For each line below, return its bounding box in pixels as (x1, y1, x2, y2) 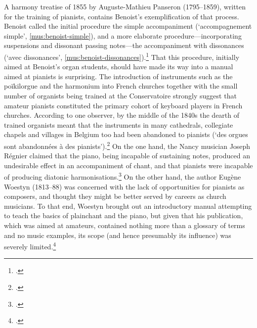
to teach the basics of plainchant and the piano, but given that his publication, (4, 210, 243, 221)
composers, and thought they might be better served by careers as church (4, 191, 226, 201)
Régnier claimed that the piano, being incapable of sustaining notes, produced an (4, 150, 250, 161)
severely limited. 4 (4, 240, 56, 251)
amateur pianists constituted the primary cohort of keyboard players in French (4, 100, 243, 110)
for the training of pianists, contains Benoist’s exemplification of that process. (4, 11, 239, 21)
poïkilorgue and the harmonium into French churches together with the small (4, 81, 238, 91)
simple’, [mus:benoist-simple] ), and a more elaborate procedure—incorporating (4, 30, 242, 41)
